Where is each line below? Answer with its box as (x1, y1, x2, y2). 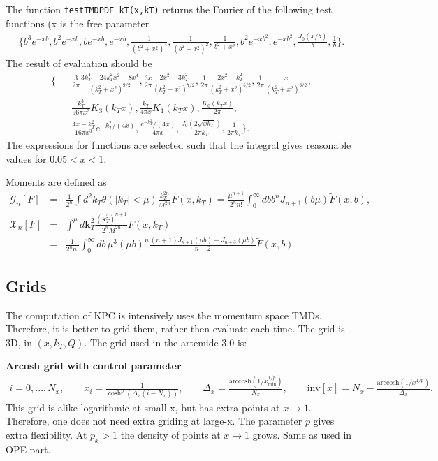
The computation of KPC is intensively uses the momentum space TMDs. (6, 307, 322, 322)
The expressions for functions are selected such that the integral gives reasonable (6, 138, 351, 152)
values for (6, 151, 47, 166)
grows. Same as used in (252, 427, 352, 441)
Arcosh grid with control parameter (6, 358, 182, 373)
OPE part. (6, 441, 51, 456)
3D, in (6, 335, 32, 349)
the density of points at (120, 427, 221, 441)
